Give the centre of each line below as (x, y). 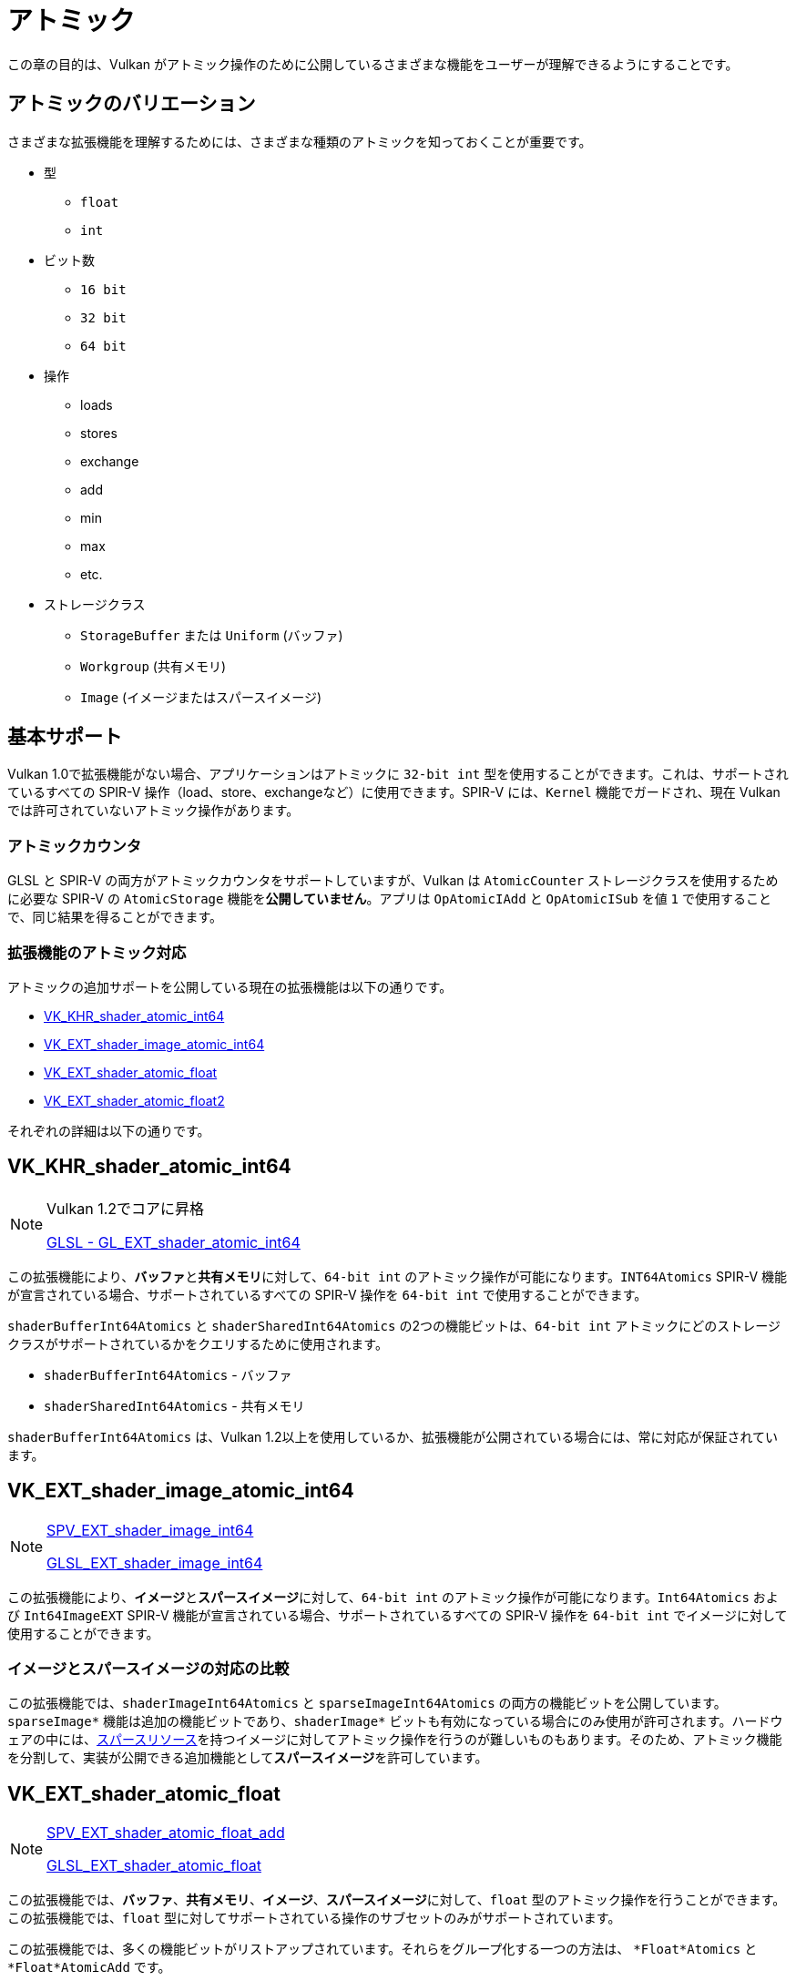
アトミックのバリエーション (132, 104)
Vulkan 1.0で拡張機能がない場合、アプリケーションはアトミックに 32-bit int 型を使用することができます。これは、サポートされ (398, 774)
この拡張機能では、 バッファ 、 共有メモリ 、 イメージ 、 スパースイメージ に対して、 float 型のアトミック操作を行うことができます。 (397, 1900)
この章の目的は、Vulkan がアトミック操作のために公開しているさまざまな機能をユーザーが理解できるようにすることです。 (373, 64)
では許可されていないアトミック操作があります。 (153, 811)
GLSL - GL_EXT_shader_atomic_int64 (173, 1242)
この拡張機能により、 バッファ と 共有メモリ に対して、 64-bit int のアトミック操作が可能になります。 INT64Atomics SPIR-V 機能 (398, 1276)
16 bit (103, 289)
